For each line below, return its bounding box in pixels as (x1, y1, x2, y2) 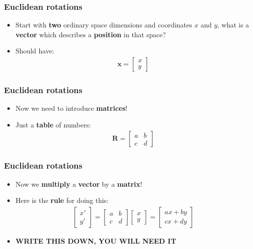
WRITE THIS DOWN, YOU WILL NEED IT (15, 235, 177, 246)
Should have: (15, 46, 54, 56)
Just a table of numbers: (15, 119, 91, 129)
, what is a (217, 20, 249, 30)
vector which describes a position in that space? (15, 29, 166, 39)
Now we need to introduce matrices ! (15, 103, 127, 113)
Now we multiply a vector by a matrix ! (15, 178, 142, 189)
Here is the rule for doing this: (15, 195, 109, 205)
